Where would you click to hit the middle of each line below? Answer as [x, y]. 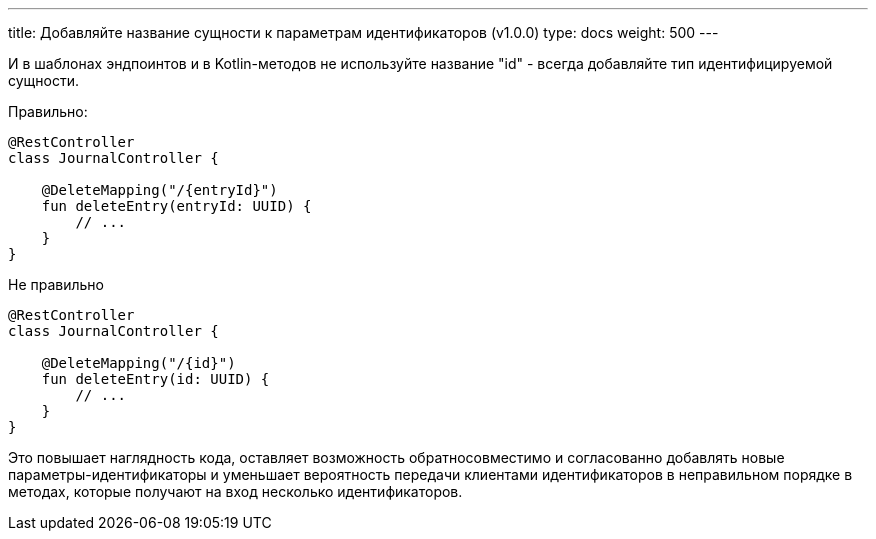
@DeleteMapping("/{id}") [138, 363]
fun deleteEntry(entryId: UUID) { [176, 206]
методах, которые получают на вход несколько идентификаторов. [235, 491]
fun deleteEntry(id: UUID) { [155, 379]
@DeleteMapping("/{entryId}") [159, 190]
